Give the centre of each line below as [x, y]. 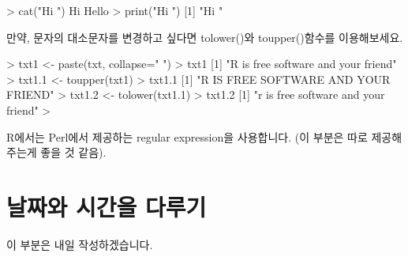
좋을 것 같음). [73, 152]
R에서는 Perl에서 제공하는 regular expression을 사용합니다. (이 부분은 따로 [187, 136]
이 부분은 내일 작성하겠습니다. [80, 244]
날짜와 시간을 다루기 [107, 206]
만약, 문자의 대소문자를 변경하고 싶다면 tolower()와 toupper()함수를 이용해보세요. [205, 37]
